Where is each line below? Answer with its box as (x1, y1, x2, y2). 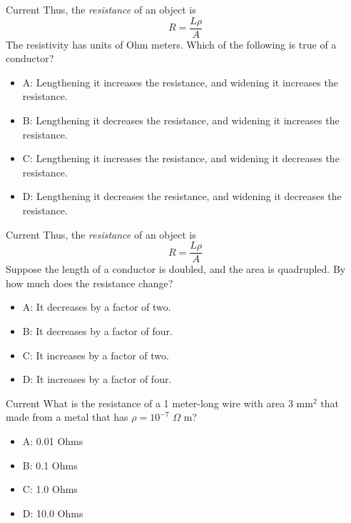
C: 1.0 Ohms (22, 482, 78, 497)
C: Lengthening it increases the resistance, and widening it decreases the (22, 151, 340, 166)
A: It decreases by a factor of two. (22, 299, 171, 314)
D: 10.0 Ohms (22, 505, 83, 520)
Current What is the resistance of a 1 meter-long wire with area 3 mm (6, 395, 313, 410)
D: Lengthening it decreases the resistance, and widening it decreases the (22, 189, 342, 204)
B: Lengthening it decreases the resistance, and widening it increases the (22, 113, 340, 128)
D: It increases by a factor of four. (22, 372, 172, 387)
